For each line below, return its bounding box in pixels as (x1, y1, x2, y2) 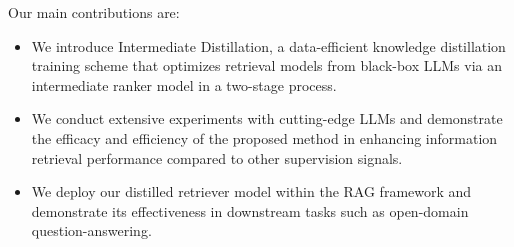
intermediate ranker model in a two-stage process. (31, 74, 337, 95)
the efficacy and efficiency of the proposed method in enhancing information (31, 127, 498, 148)
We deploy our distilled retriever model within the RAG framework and (31, 181, 472, 202)
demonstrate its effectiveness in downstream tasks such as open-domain (31, 200, 469, 221)
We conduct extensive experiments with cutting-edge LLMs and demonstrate (31, 108, 503, 129)
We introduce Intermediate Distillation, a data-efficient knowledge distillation (31, 35, 506, 56)
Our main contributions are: (8, 2, 180, 22)
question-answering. (31, 220, 152, 241)
